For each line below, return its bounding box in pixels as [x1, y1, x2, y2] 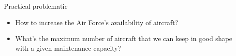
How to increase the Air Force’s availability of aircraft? [15, 17, 178, 27]
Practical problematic [4, 1, 68, 11]
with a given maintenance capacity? [15, 42, 121, 53]
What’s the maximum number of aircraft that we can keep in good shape [15, 33, 233, 43]
